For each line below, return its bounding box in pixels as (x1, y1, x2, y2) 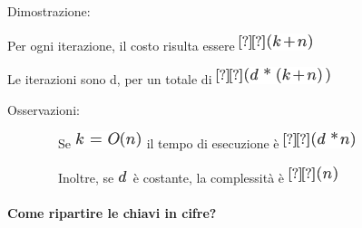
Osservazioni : (7, 100, 80, 119)
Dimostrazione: (7, 2, 91, 20)
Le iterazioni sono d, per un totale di (7, 70, 212, 89)
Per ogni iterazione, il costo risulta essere (7, 35, 235, 54)
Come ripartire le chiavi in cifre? (7, 204, 217, 223)
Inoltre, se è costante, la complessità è (58, 167, 285, 186)
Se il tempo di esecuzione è (57, 134, 279, 153)
